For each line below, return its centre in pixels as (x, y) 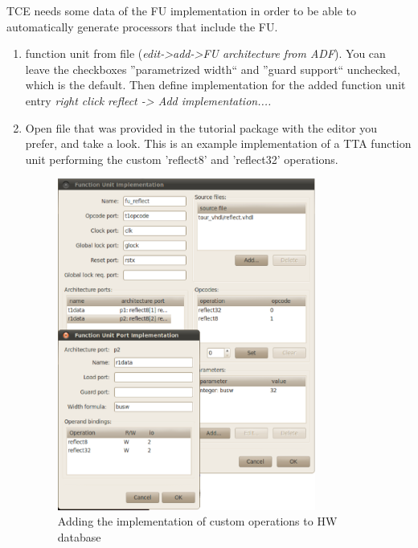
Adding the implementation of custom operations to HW (197, 521)
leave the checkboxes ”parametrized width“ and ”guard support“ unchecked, (213, 69)
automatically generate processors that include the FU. (142, 26)
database (79, 536)
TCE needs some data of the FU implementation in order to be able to (181, 10)
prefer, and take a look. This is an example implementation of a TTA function (218, 143)
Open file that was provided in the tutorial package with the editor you (201, 127)
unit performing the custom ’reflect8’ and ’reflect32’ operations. (182, 159)
